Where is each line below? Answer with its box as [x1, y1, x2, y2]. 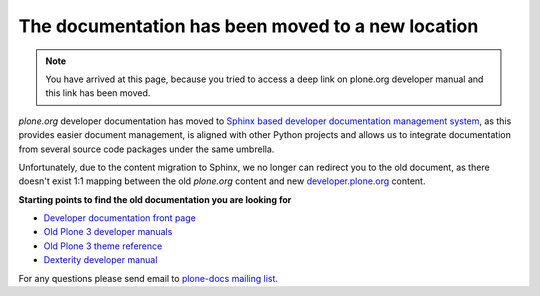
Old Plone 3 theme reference [43, 240, 163, 252]
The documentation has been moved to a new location [18, 15, 479, 37]
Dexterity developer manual [43, 254, 158, 266]
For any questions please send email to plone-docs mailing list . [18, 272, 279, 284]
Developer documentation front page [43, 212, 197, 224]
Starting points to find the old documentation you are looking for [18, 193, 292, 205]
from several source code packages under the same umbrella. [18, 143, 275, 155]
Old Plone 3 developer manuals [43, 226, 173, 238]
